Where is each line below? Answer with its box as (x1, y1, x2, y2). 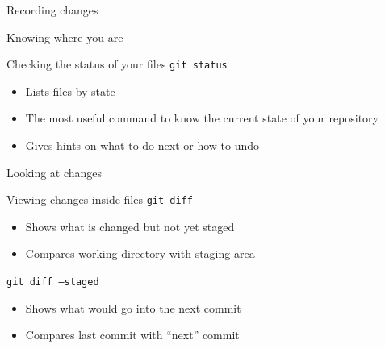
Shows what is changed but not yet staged (25, 217, 235, 234)
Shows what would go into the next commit (25, 299, 241, 316)
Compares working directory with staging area (25, 245, 255, 262)
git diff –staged (6, 276, 99, 288)
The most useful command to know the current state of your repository (25, 110, 379, 126)
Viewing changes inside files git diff (6, 191, 193, 208)
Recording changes (6, 2, 98, 18)
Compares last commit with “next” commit (25, 326, 240, 343)
